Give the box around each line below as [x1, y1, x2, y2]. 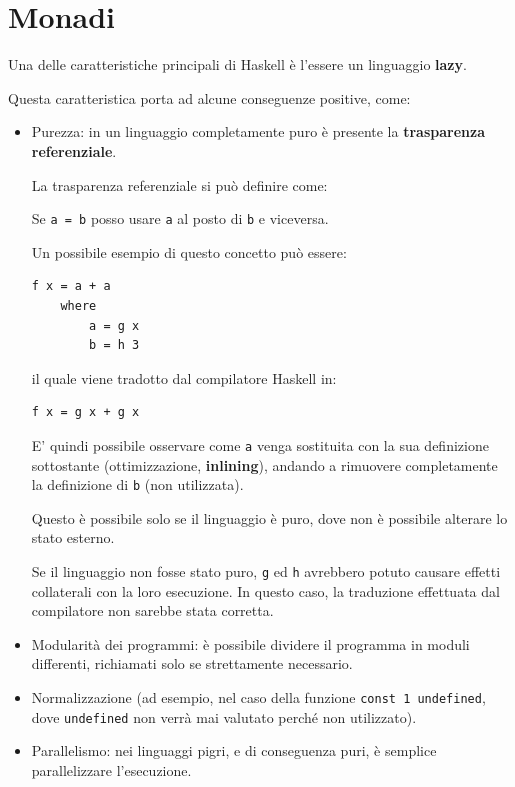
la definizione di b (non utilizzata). [31, 474, 244, 495]
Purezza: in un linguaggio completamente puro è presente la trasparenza [31, 121, 485, 142]
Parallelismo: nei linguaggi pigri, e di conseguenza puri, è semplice [31, 740, 437, 761]
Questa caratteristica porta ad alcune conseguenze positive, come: [8, 87, 411, 108]
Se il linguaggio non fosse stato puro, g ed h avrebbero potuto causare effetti [31, 561, 501, 581]
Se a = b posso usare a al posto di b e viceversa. [31, 208, 329, 229]
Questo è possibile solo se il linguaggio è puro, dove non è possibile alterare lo [31, 507, 508, 528]
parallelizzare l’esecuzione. [31, 759, 192, 780]
